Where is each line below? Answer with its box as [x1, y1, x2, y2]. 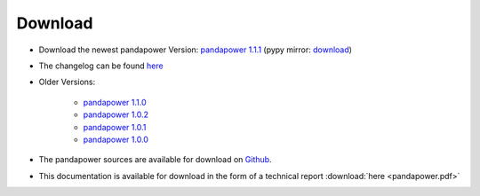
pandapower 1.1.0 [83, 97, 147, 107]
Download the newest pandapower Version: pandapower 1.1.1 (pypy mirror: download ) [38, 44, 353, 55]
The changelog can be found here [38, 60, 164, 71]
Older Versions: [38, 76, 96, 88]
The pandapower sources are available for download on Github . [38, 154, 272, 165]
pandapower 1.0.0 [83, 134, 148, 145]
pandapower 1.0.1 [83, 122, 147, 132]
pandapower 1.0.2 [83, 109, 148, 120]
